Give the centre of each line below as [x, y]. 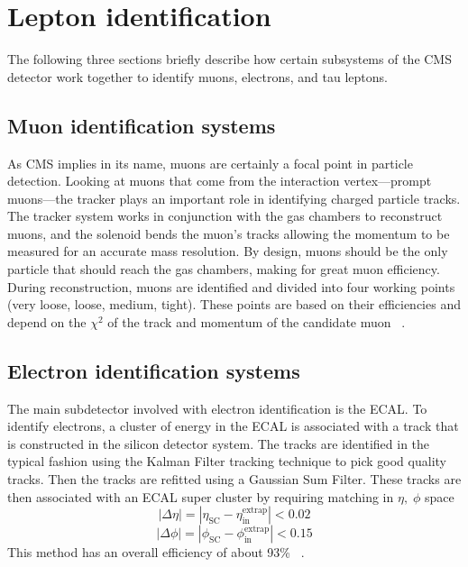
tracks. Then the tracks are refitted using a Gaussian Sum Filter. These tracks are [234, 479]
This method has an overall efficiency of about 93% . [156, 552]
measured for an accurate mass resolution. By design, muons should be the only [228, 251]
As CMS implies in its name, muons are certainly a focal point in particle [210, 163]
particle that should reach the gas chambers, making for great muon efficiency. [224, 269]
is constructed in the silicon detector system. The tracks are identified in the [219, 443]
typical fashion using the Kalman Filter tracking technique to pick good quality [227, 461]
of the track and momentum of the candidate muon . [257, 321]
